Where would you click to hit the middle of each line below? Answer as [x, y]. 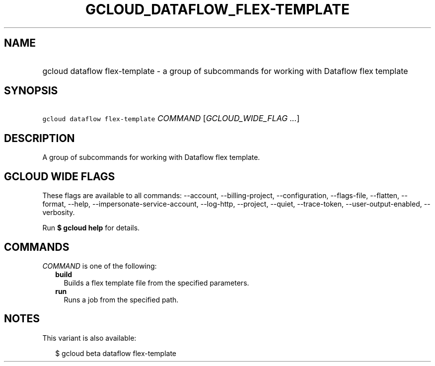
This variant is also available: [89, 338]
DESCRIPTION [39, 138]
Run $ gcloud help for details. [91, 228]
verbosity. [59, 213]
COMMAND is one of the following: [100, 266]
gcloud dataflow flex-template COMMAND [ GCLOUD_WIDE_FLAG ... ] [171, 118]
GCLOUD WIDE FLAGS [60, 176]
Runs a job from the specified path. [121, 299]
